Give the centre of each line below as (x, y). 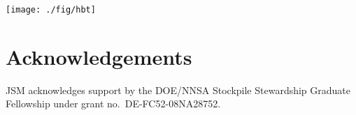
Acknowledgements (99, 56)
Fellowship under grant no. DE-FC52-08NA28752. (113, 103)
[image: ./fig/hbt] (51, 10)
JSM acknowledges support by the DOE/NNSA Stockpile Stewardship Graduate (178, 90)
